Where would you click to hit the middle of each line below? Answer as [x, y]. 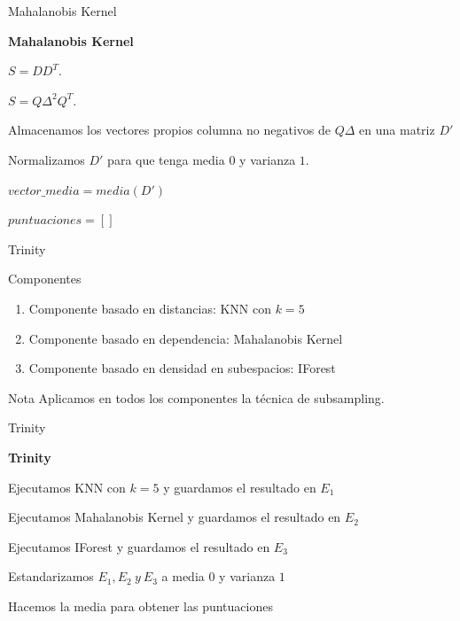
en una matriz [397, 130]
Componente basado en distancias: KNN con [150, 308]
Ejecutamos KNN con [67, 487]
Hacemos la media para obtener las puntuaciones [140, 605]
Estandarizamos [51, 576]
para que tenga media [166, 159]
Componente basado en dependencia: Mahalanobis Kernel [186, 338]
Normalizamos [47, 159]
